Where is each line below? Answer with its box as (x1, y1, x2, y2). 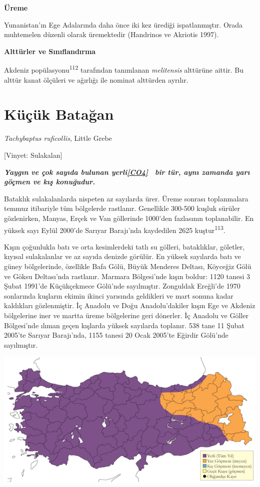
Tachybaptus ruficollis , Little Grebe (4, 133, 112, 143)
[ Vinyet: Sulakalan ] (4, 149, 62, 160)
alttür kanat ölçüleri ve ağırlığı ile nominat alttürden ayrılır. (4, 74, 188, 85)
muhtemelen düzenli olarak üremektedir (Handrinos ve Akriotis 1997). (4, 29, 219, 40)
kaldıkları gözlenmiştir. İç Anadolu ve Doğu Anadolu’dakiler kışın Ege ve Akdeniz (4, 300, 255, 311)
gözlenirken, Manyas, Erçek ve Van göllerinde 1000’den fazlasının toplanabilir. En (4, 212, 254, 223)
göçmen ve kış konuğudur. (4, 176, 95, 187)
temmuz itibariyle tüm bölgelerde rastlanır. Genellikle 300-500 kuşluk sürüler (4, 203, 240, 213)
